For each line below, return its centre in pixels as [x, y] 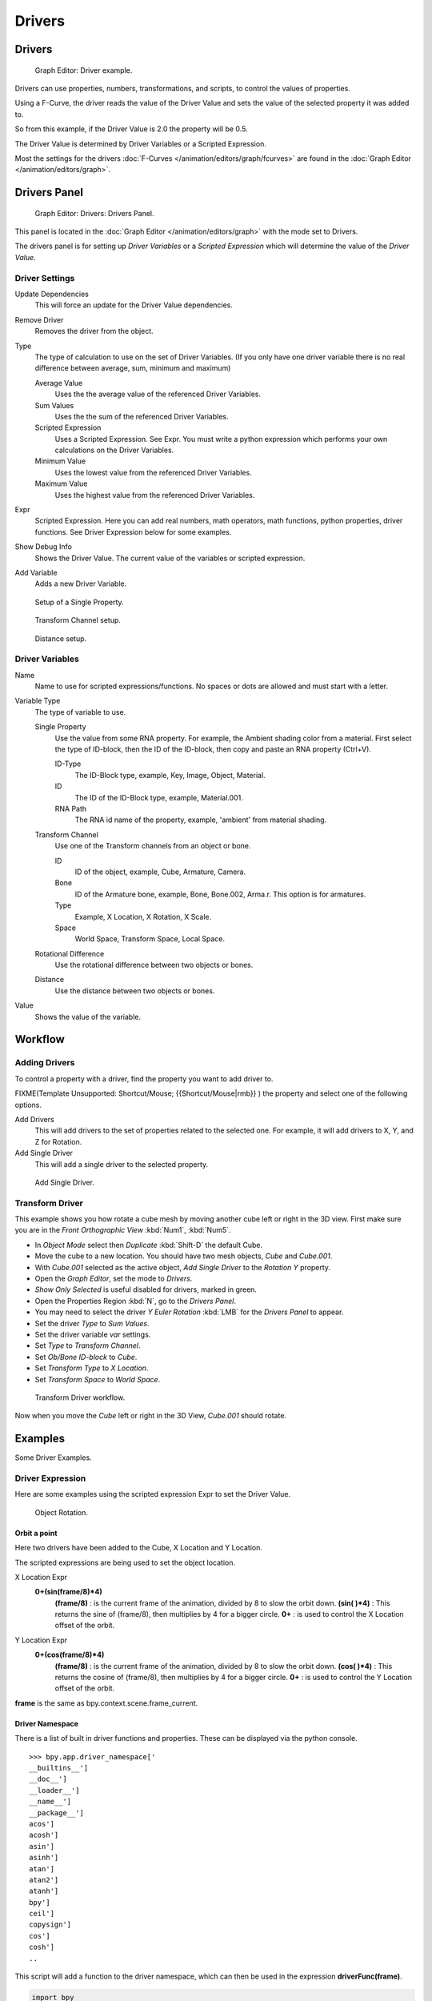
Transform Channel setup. [78, 620]
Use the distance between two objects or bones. [135, 990]
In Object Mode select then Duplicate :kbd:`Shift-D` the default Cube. [149, 1245]
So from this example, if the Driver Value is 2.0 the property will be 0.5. [131, 129]
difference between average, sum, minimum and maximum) [133, 368]
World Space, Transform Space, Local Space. [150, 939]
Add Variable [36, 573]
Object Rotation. [61, 1512]
